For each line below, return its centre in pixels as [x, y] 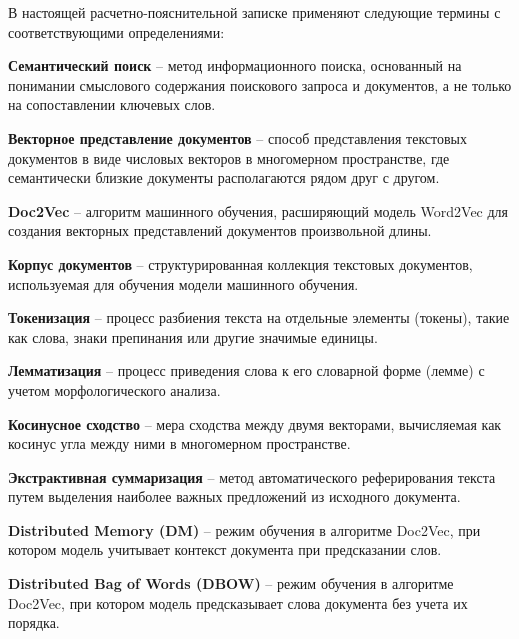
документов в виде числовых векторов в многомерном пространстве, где [229, 157]
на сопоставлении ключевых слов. [112, 104]
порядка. [34, 622]
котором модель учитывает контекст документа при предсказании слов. [225, 549]
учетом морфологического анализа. [114, 389]
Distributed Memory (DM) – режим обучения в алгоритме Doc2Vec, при [244, 529]
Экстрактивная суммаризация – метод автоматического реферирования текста [252, 476]
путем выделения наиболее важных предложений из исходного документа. [234, 496]
